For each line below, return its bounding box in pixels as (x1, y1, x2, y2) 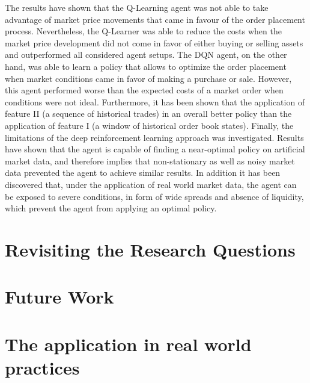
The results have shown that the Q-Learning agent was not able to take (5, 1, 269, 13)
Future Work (5, 284, 114, 309)
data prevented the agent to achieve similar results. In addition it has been (5, 166, 281, 179)
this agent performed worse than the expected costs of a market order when (5, 84, 284, 96)
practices (5, 355, 80, 379)
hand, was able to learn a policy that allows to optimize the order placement (5, 60, 287, 72)
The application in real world (5, 331, 252, 356)
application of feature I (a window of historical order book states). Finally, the (5, 119, 294, 131)
